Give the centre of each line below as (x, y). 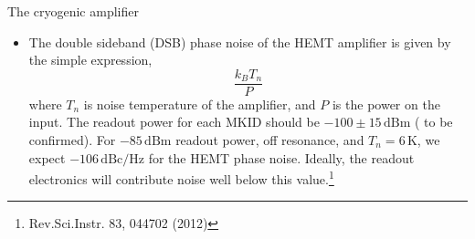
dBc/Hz (122, 159)
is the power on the (386, 104)
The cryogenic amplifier (73, 11)
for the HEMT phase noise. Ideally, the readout (281, 157)
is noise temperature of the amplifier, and (200, 104)
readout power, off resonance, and (270, 140)
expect (47, 157)
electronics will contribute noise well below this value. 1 (181, 177)
